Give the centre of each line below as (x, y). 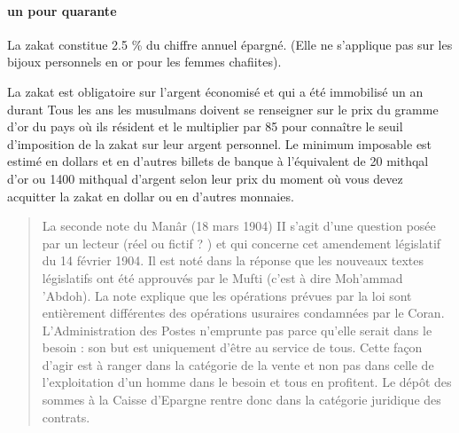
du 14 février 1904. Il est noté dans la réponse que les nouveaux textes (233, 260)
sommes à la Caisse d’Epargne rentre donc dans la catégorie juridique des (241, 400)
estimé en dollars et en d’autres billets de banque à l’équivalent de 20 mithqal (218, 161)
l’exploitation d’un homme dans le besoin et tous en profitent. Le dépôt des (247, 382)
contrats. (66, 417)
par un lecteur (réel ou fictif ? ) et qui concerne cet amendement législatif (241, 243)
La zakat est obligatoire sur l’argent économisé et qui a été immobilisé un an (215, 91)
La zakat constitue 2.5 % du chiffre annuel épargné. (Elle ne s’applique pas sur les (230, 44)
